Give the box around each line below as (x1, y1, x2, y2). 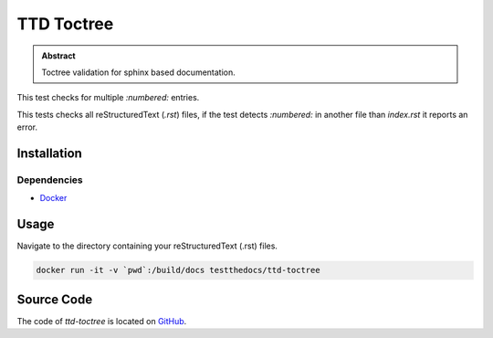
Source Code (16, 291, 93, 307)
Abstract (41, 50, 77, 61)
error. (16, 121, 38, 132)
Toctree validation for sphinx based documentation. (41, 67, 236, 78)
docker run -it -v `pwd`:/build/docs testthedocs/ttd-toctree (36, 265, 320, 276)
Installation (16, 145, 82, 161)
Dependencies (16, 174, 84, 186)
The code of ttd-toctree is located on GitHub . (16, 315, 187, 326)
